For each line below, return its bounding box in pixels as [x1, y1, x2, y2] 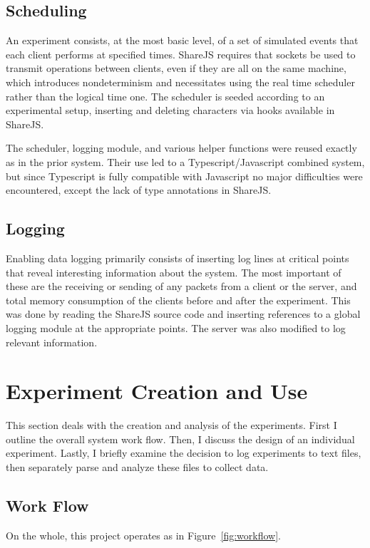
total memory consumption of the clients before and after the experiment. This [6, 292, 351, 307]
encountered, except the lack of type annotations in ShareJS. [6, 182, 272, 197]
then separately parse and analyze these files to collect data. [6, 460, 269, 474]
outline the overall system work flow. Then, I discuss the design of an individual [6, 431, 355, 446]
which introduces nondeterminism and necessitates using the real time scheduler [6, 74, 355, 89]
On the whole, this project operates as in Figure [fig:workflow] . [6, 527, 282, 542]
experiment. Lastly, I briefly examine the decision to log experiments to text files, [6, 445, 361, 460]
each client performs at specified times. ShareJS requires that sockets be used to [6, 46, 356, 61]
